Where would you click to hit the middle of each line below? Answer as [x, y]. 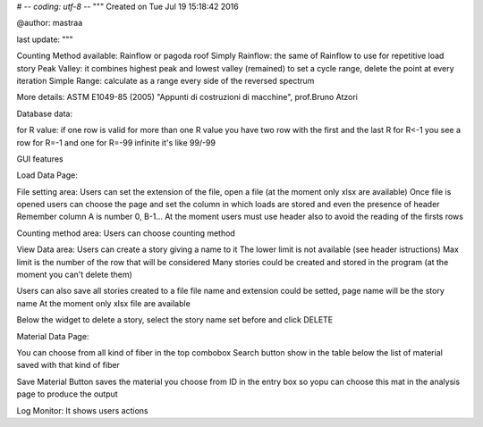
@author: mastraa [50, 23]
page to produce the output [67, 394]
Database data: [45, 113]
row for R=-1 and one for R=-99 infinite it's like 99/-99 [116, 142]
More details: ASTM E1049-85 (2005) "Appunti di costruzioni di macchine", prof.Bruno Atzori [187, 97]
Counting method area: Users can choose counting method [126, 233]
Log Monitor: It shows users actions [83, 410]
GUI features [40, 159]
